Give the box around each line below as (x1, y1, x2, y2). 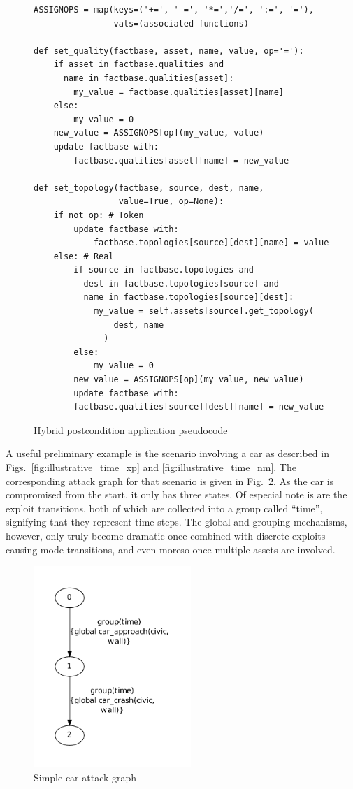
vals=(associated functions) (113, 18, 249, 29)
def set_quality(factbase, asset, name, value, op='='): (34, 45, 304, 56)
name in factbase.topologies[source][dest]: (83, 292, 294, 303)
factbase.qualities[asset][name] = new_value (73, 155, 289, 166)
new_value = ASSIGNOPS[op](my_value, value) (53, 128, 264, 138)
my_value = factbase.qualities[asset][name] (73, 87, 284, 97)
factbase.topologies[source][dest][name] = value (93, 238, 329, 248)
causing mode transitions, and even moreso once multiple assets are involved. (6, 542, 336, 556)
